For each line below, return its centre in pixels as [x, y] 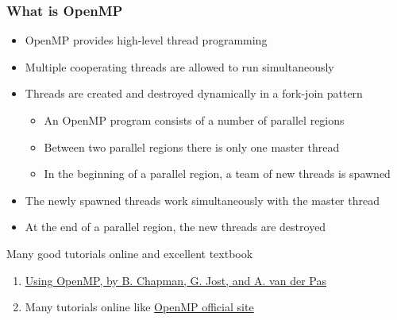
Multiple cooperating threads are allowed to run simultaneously [179, 66]
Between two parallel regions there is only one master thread [192, 147]
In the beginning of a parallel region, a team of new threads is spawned [217, 173]
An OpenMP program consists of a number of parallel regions [194, 120]
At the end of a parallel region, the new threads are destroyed [175, 227]
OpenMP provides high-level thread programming [146, 40]
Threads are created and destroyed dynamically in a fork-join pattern [194, 93]
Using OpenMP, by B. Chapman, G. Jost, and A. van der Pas [175, 280]
